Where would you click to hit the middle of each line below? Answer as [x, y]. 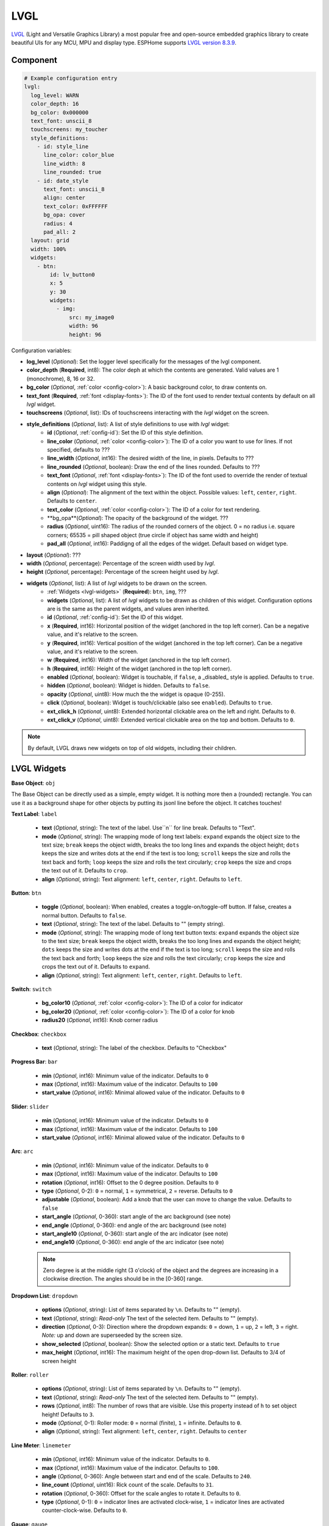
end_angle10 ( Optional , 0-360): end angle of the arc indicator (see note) [133, 1242]
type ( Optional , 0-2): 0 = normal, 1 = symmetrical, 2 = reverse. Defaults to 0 [137, 1191]
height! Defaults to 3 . [68, 1414]
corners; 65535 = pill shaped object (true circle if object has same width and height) [153, 535]
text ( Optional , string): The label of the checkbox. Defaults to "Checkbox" [134, 1047]
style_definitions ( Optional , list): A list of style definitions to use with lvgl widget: [128, 424]
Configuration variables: [41, 350]
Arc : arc [22, 1151]
